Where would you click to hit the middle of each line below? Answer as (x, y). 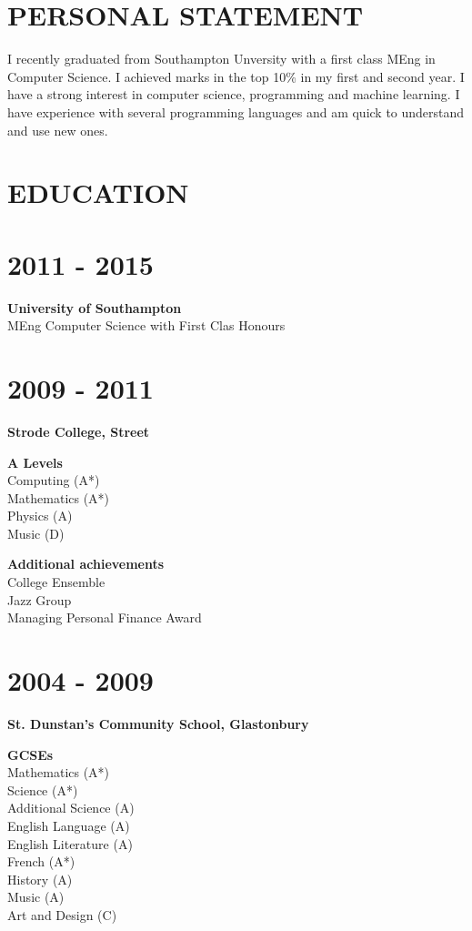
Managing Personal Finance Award (105, 617)
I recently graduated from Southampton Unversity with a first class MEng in (221, 59)
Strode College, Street (79, 431)
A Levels (35, 462)
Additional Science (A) (71, 808)
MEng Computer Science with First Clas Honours (146, 325)
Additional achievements (86, 564)
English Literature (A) (70, 843)
